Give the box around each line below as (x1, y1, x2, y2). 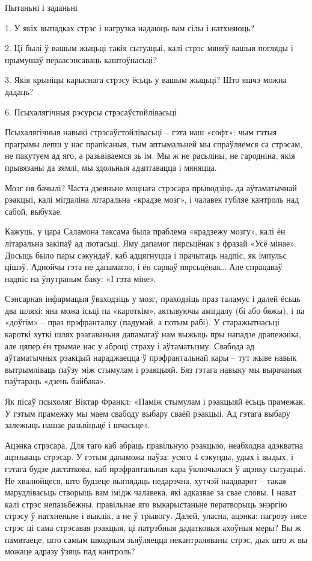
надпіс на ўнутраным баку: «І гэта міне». (5, 272, 156, 284)
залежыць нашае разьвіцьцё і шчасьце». (5, 418, 150, 431)
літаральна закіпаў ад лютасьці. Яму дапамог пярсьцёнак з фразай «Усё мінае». (5, 236, 296, 249)
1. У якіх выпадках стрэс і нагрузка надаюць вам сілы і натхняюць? (5, 21, 255, 34)
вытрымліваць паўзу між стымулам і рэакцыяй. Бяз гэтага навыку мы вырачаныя (5, 363, 302, 375)
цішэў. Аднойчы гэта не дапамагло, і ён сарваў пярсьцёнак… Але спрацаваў (5, 260, 283, 273)
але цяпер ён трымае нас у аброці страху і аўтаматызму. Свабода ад (5, 339, 255, 352)
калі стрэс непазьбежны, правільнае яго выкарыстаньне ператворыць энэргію (5, 497, 287, 510)
